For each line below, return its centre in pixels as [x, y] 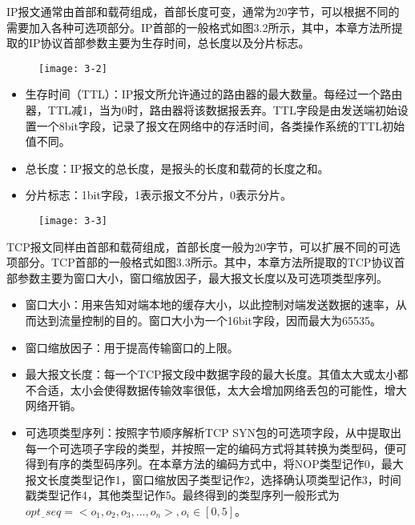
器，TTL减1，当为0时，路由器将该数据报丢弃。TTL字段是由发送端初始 [211, 110]
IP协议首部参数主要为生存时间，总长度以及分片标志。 [169, 43]
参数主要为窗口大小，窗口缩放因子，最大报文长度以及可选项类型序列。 [202, 277]
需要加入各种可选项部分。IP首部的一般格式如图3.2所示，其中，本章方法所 [199, 27]
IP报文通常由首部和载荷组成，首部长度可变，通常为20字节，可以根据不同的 [203, 11]
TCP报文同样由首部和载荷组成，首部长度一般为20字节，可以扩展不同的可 [198, 246]
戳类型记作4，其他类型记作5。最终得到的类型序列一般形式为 [182, 495]
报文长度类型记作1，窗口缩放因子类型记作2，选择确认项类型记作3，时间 [213, 479]
